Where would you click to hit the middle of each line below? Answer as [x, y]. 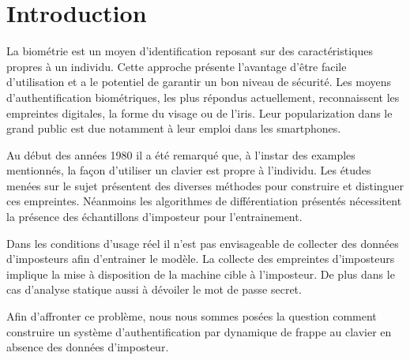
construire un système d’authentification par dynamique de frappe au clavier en [199, 331]
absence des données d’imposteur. [88, 347]
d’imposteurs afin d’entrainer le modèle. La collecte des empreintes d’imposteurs [201, 259]
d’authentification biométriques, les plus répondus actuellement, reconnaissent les [203, 97]
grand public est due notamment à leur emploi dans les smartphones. [174, 128]
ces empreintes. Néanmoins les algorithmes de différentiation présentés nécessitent [204, 201]
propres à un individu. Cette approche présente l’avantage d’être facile [177, 66]
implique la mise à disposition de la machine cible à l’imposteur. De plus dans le [201, 274]
